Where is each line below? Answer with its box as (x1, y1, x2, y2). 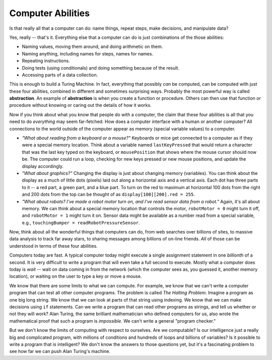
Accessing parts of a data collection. (22, 72, 98, 78)
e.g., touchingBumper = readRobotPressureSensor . (22, 219, 140, 225)
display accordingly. (22, 163, 64, 169)
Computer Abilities (9, 8, 90, 19)
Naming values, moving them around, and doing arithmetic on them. (22, 43, 163, 50)
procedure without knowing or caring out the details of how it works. (9, 102, 152, 108)
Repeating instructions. (22, 58, 70, 64)
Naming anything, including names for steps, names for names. (22, 50, 154, 56)
